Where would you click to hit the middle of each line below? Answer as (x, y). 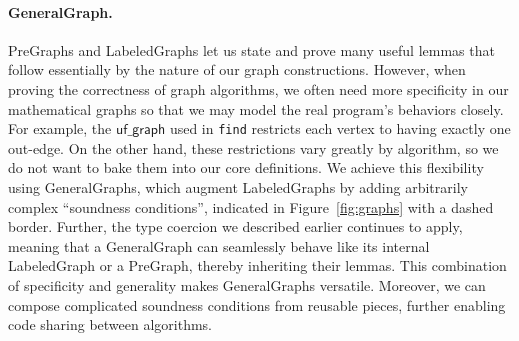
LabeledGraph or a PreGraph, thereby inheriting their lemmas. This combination (257, 265)
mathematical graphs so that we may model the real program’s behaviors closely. (256, 108)
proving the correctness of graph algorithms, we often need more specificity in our (258, 88)
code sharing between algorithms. (110, 324)
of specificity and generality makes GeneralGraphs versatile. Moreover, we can (247, 284)
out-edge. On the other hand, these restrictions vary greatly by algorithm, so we (253, 147)
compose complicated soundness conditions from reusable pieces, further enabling (257, 304)
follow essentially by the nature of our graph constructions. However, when (237, 69)
